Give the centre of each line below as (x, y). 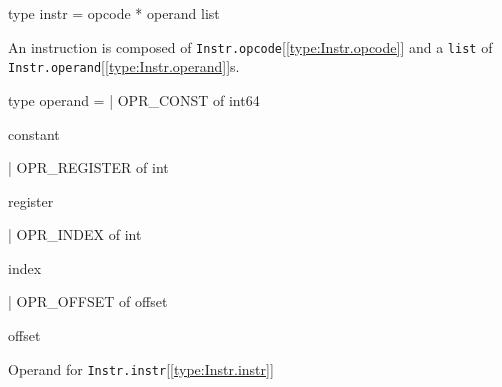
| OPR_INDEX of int (75, 234)
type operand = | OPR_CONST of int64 (134, 99)
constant (34, 133)
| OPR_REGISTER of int (88, 167)
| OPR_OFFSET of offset (88, 301)
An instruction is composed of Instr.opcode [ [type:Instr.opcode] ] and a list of (250, 46)
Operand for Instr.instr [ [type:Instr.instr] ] (141, 368)
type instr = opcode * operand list (114, 13)
